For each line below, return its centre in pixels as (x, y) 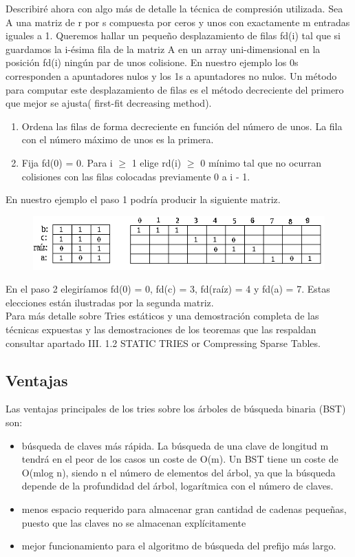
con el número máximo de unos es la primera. (118, 139)
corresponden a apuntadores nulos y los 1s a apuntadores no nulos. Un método (171, 75)
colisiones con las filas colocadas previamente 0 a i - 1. (136, 176)
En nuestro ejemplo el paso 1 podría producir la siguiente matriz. (143, 199)
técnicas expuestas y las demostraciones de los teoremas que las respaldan (161, 329)
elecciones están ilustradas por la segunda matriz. (110, 302)
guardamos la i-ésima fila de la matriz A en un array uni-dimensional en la (163, 49)
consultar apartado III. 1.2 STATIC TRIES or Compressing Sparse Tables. (163, 343)
